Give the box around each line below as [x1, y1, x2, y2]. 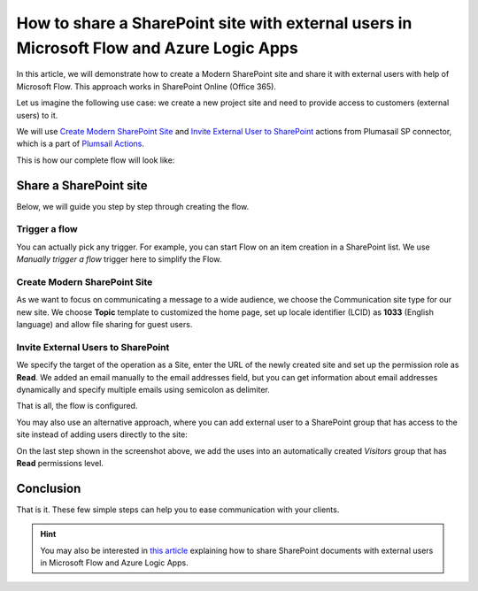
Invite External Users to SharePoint [16, 341, 170, 353]
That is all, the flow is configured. [16, 401, 138, 411]
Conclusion [16, 480, 81, 495]
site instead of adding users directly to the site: [16, 429, 188, 440]
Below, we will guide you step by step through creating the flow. [16, 201, 250, 211]
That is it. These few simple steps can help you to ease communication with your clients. [16, 504, 340, 515]
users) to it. [16, 110, 58, 120]
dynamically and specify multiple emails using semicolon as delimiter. [16, 384, 270, 395]
